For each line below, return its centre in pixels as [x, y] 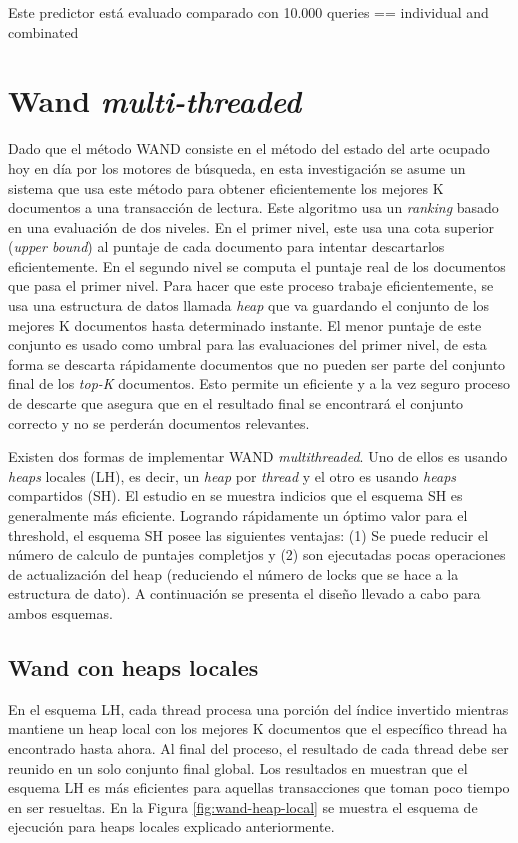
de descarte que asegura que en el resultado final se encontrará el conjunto [236, 403]
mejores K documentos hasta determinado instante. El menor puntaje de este [245, 324]
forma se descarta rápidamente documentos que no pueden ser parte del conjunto [257, 363]
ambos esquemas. [60, 612]
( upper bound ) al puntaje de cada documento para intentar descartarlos [226, 246]
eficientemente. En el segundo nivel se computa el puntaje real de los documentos [257, 265]
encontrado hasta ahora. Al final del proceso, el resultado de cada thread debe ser [258, 747]
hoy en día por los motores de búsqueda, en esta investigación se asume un [237, 167]
